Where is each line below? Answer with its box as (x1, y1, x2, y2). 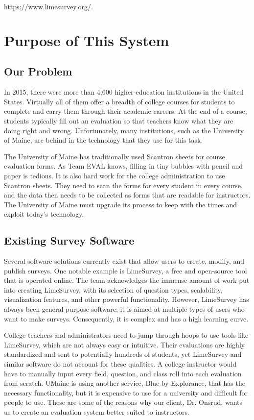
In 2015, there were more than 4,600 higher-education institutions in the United (4, 87, 244, 97)
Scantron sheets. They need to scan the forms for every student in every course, (4, 180, 243, 190)
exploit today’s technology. (4, 209, 84, 219)
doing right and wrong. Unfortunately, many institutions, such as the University (4, 125, 244, 135)
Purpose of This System (4, 30, 169, 50)
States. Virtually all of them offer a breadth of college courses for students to (4, 96, 235, 106)
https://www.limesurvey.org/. (4, 1, 93, 11)
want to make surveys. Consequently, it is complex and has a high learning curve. (4, 313, 249, 323)
